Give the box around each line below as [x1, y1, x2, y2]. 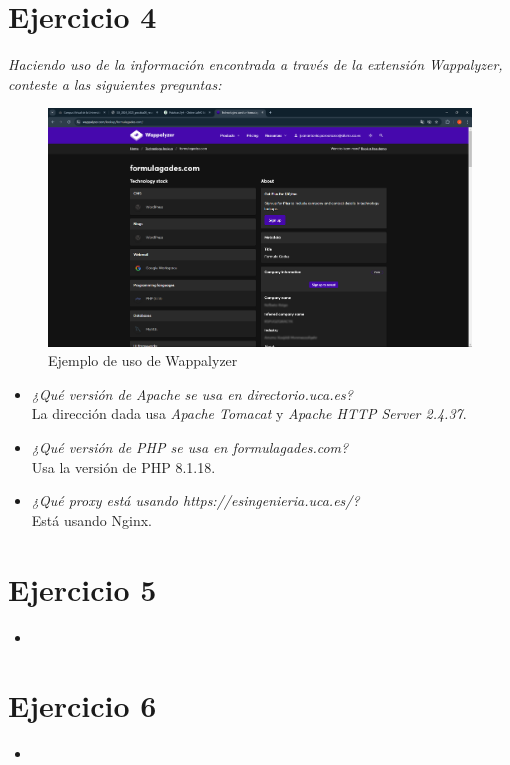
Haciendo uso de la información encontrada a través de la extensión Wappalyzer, [8, 54, 503, 75]
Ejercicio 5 [8, 568, 157, 609]
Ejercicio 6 [8, 685, 157, 726]
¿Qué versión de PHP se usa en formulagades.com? [31, 437, 349, 457]
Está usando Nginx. [31, 509, 152, 530]
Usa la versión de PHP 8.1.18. [31, 456, 216, 477]
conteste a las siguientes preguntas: [8, 73, 222, 94]
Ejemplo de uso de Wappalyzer [48, 350, 238, 371]
